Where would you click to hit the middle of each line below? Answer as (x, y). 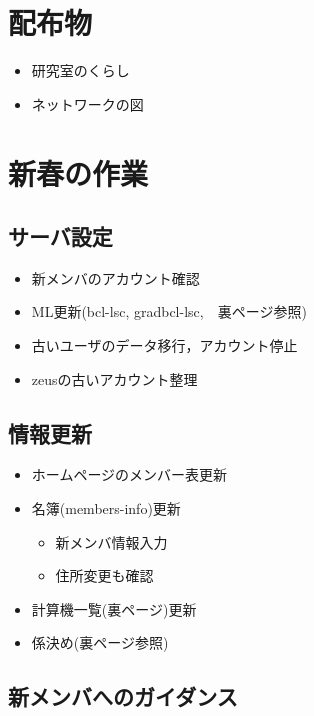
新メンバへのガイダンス (123, 696)
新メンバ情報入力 (111, 541)
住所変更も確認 (104, 575)
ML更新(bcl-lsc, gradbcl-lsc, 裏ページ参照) (169, 311)
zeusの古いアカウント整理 (114, 378)
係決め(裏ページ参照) (100, 642)
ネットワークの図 (87, 103)
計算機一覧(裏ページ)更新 (114, 608)
